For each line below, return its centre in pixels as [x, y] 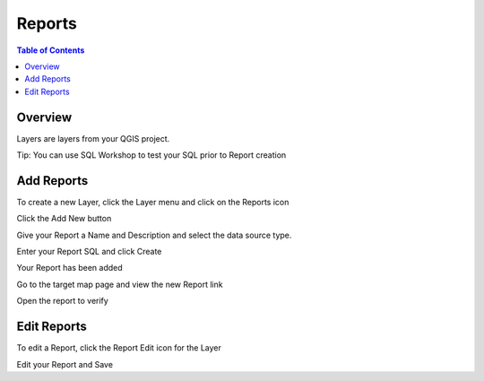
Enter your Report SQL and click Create [89, 252]
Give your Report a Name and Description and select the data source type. [154, 235]
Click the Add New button [64, 219]
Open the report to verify [63, 301]
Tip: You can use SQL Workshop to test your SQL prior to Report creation [151, 155]
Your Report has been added [69, 268]
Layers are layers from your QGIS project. [93, 138]
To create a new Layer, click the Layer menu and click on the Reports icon [153, 202]
